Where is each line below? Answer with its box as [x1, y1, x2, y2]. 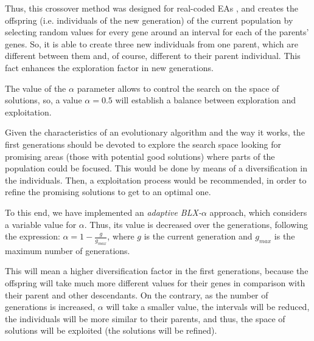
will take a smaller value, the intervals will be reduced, [106, 300, 310, 313]
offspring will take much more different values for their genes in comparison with [5, 277, 305, 289]
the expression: [5, 230, 60, 243]
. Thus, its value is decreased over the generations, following [84, 218, 308, 230]
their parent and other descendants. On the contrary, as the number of [5, 288, 268, 301]
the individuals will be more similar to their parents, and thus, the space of [5, 312, 285, 325]
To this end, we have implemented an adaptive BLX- [5, 205, 201, 218]
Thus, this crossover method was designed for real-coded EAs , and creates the [5, 2, 299, 14]
